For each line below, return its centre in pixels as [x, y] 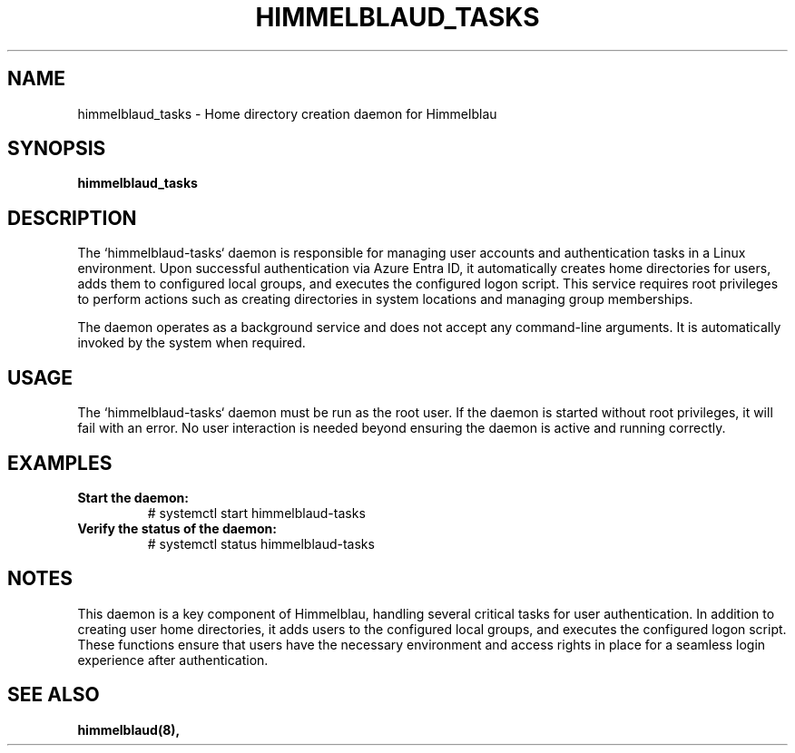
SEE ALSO [54, 695]
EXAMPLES [60, 463]
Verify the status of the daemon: [177, 528]
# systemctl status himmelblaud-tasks [261, 543]
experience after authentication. [173, 660]
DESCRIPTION [72, 218]
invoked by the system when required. [191, 343]
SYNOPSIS [57, 149]
